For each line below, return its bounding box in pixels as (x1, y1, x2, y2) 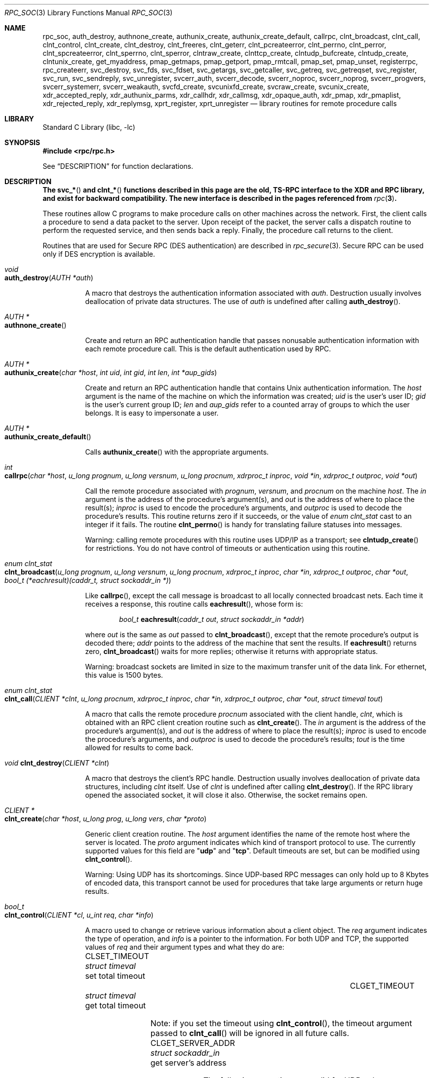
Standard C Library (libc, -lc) (42, 123, 135, 131)
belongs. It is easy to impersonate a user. (85, 409, 219, 417)
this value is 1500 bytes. (85, 671, 163, 679)
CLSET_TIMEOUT (85, 951, 149, 961)
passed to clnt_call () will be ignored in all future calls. (150, 1028, 350, 1038)
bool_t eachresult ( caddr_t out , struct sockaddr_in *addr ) (119, 615, 305, 623)
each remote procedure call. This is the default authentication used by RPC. (85, 345, 331, 353)
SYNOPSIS (4, 138, 40, 147)
